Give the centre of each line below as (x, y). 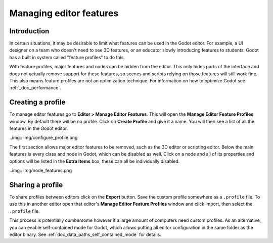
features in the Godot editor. (39, 128)
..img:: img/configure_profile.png (43, 138)
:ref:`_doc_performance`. (35, 88)
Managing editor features (64, 13)
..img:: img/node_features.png (41, 171)
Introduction (29, 31)
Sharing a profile (36, 185)
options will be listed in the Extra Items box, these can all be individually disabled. (95, 161)
